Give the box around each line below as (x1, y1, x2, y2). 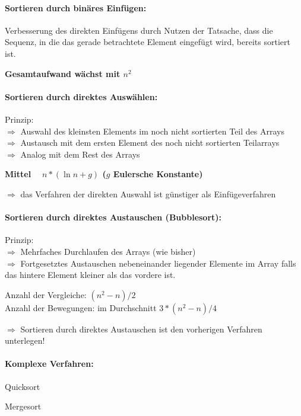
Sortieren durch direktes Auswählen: (5, 90, 158, 103)
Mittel (5, 168, 31, 180)
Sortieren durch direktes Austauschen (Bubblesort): (5, 211, 222, 223)
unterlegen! (5, 334, 45, 347)
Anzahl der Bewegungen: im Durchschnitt (5, 301, 157, 313)
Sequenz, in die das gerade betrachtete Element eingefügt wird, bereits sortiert (5, 36, 290, 48)
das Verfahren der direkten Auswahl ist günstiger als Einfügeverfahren (20, 187, 276, 200)
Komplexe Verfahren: (5, 357, 94, 370)
